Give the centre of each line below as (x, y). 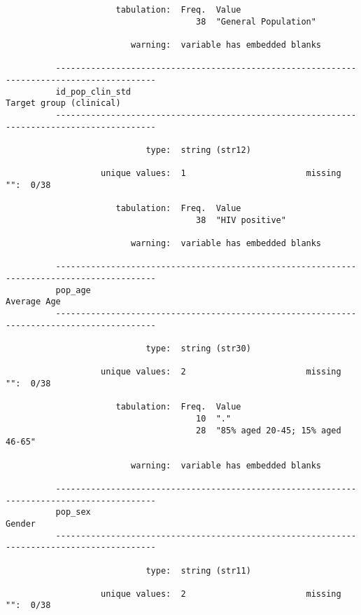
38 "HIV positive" (241, 220)
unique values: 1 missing (221, 174)
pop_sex (73, 512)
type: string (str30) (198, 349)
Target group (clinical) (63, 103)
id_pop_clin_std (93, 92)
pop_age (73, 290)
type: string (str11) (198, 570)
